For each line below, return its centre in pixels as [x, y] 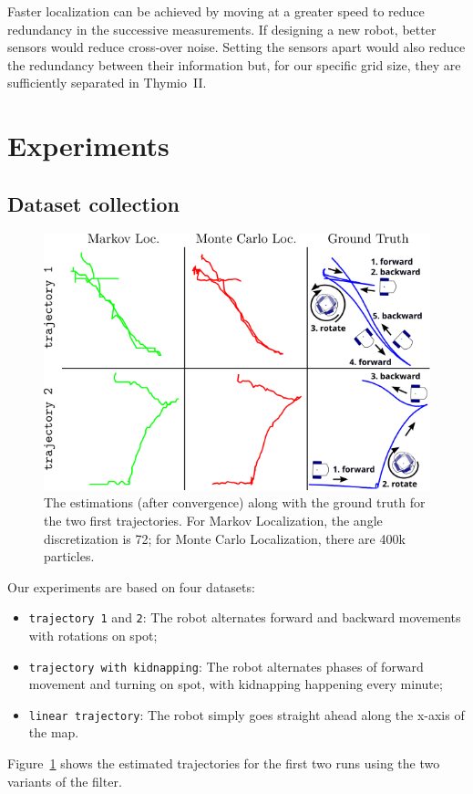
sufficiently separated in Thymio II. [107, 83]
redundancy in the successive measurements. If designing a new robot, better [222, 29]
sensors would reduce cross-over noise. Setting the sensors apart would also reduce [236, 47]
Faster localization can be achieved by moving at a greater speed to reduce [216, 11]
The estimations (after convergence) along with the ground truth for [235, 502]
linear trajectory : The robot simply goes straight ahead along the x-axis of [247, 714]
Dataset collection [93, 203]
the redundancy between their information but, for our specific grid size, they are [234, 64]
